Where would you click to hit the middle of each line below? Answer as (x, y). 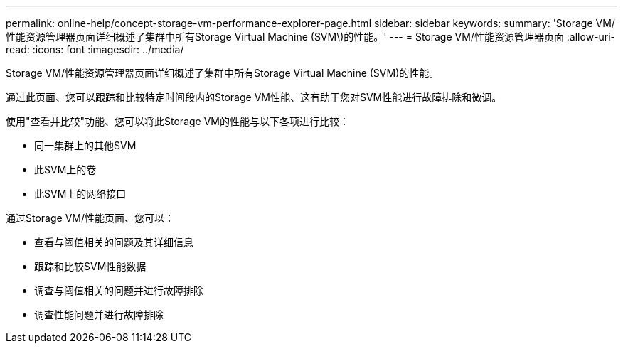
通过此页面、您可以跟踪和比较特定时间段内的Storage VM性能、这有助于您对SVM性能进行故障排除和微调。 (254, 97)
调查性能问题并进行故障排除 (99, 315)
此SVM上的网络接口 (80, 194)
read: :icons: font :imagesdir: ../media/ (95, 49)
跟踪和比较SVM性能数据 (90, 266)
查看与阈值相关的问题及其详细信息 (114, 242)
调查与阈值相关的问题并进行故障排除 (119, 290)
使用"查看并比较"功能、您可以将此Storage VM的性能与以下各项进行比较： (177, 121)
